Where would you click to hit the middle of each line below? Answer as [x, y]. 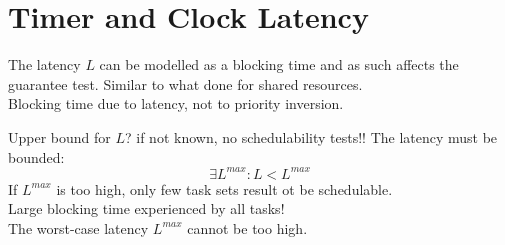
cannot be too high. [247, 227]
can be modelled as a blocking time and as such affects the [279, 64]
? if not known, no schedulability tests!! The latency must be [311, 136]
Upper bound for [59, 136]
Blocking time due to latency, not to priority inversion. [176, 103]
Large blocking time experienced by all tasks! [146, 208]
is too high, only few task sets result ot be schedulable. [224, 188]
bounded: [36, 156]
